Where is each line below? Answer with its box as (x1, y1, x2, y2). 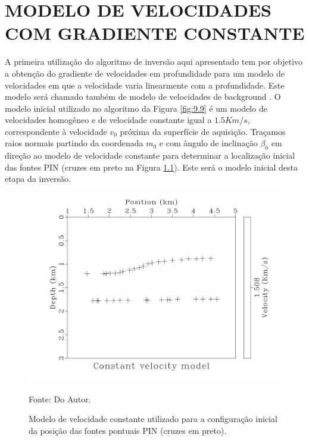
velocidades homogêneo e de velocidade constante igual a (5, 114, 212, 126)
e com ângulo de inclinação (159, 137, 258, 149)
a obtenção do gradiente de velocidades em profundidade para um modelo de (5, 67, 285, 79)
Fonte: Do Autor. (29, 392, 91, 405)
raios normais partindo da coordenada (5, 137, 143, 149)
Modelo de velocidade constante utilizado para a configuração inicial (29, 412, 277, 425)
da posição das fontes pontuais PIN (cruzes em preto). (29, 424, 227, 436)
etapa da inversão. (5, 172, 71, 185)
